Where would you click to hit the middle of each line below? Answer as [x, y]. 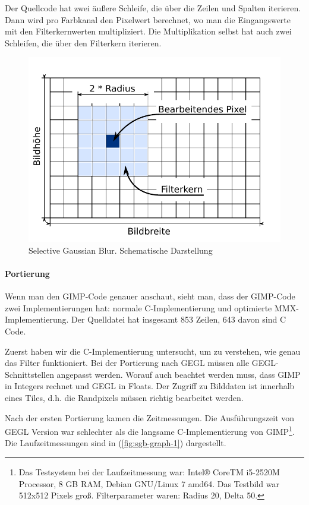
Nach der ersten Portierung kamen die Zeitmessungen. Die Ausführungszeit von [150, 417]
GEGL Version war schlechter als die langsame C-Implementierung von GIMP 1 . [150, 430]
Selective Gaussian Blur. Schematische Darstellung [121, 250]
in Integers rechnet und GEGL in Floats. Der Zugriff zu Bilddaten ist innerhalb [150, 386]
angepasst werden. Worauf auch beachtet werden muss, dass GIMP [179, 374]
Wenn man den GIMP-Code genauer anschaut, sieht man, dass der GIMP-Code [150, 296]
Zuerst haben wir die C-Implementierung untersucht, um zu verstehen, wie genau [153, 351]
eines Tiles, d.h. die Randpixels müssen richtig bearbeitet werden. [124, 398]
